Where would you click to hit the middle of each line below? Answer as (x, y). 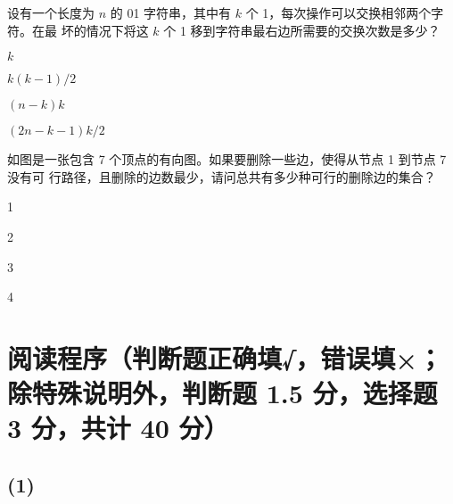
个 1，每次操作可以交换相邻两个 (338, 12)
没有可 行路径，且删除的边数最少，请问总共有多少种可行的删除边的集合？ (222, 176)
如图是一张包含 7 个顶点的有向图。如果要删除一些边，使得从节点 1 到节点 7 (227, 159)
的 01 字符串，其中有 (171, 12)
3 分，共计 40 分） (118, 428)
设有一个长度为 (51, 12)
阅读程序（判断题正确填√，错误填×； (225, 357)
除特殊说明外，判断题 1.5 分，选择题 (222, 393)
